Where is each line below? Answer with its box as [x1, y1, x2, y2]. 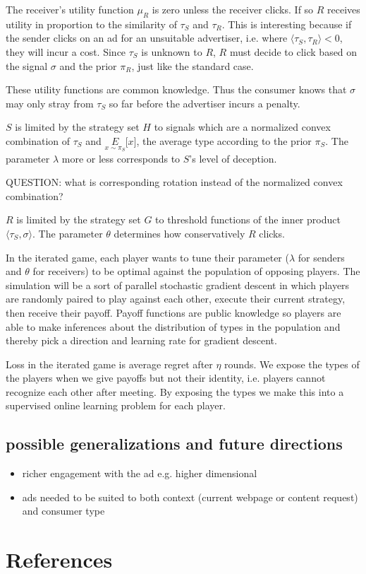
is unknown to [141, 44, 202, 59]
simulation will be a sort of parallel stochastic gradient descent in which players [6, 277, 350, 292]
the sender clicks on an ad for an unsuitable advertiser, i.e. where [6, 30, 288, 45]
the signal [6, 58, 48, 73]
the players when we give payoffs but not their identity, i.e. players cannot [6, 370, 326, 385]
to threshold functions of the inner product [155, 212, 341, 227]
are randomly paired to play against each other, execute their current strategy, [6, 291, 346, 306]
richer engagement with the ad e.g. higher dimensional [22, 466, 257, 481]
